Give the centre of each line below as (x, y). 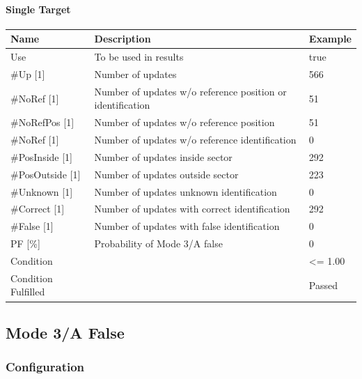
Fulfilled (28, 292)
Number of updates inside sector (163, 156)
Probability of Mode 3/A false (158, 243)
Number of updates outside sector (166, 174)
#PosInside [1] (42, 156)
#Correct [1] (38, 209)
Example (330, 39)
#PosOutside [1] (46, 174)
